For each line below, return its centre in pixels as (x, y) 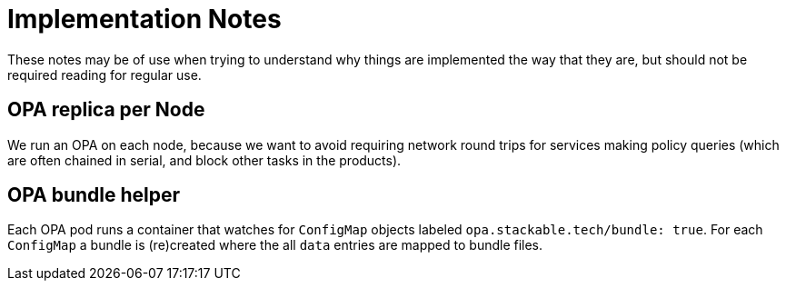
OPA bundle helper (94, 195)
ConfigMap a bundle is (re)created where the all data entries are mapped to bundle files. (275, 245)
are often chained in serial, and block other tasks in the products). (204, 160)
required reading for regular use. (104, 74)
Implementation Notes (144, 19)
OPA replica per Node (106, 110)
